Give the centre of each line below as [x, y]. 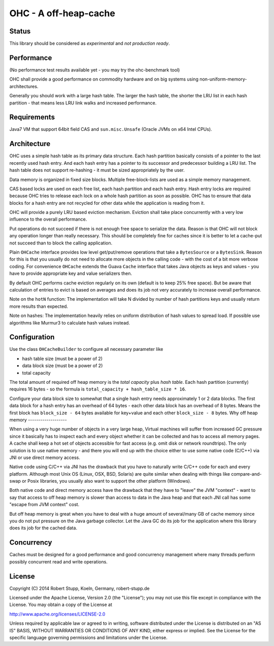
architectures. [24, 86]
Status [20, 31]
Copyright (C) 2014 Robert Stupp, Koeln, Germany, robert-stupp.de [79, 588]
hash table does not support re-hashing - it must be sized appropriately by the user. [97, 170]
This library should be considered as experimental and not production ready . [90, 44]
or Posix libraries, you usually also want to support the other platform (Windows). [107, 481]
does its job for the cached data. [43, 528]
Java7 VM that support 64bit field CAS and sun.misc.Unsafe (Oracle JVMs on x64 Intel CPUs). [111, 129]
